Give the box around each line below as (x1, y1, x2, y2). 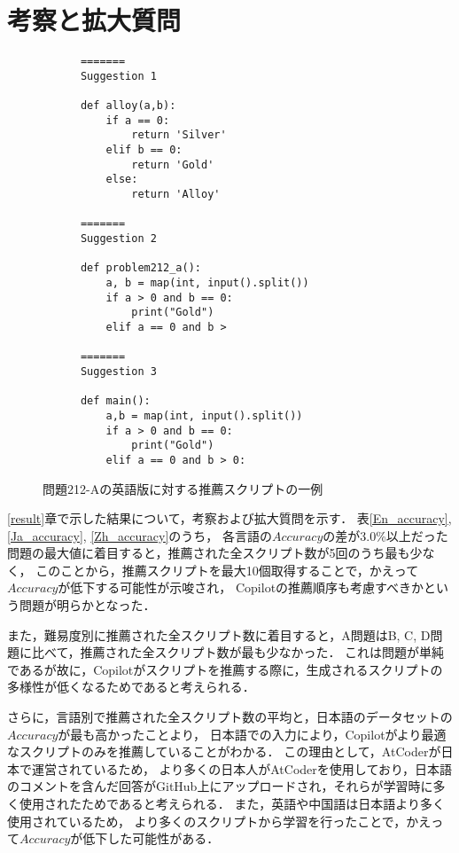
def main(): (80, 395, 151, 408)
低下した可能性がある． (82, 829, 220, 848)
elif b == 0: (105, 144, 183, 157)
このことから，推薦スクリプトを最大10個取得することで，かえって (35, 560, 419, 579)
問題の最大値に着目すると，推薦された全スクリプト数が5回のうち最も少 (7, 544, 423, 562)
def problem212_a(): (80, 262, 201, 275)
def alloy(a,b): (80, 99, 176, 113)
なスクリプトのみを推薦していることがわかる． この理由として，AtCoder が (7, 742, 441, 761)
